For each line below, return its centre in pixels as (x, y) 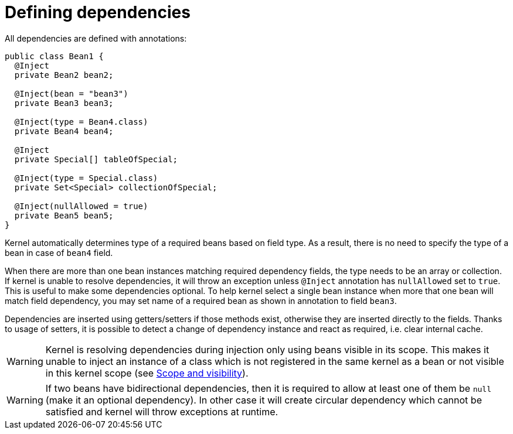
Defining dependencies (98, 12)
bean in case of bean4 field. (59, 252)
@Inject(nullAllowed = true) (81, 206)
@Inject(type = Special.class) (86, 178)
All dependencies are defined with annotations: (96, 38)
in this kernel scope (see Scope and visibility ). (147, 373)
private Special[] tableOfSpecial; (96, 159)
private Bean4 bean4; (64, 131)
